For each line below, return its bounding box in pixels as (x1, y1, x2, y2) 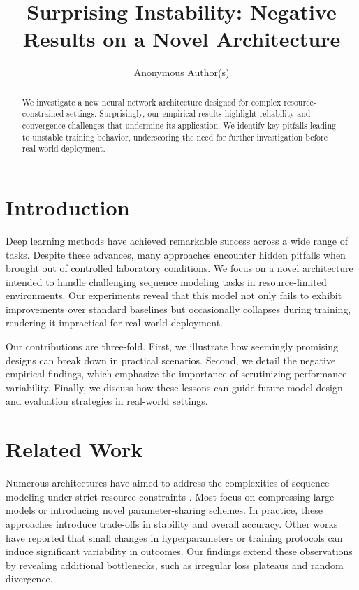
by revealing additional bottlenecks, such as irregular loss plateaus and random (6, 557, 344, 572)
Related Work (6, 435, 143, 463)
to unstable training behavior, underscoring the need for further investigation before (22, 131, 328, 143)
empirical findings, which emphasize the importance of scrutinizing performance (6, 366, 347, 381)
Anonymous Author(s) (133, 65, 230, 80)
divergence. (6, 571, 53, 586)
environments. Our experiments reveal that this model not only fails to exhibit (6, 288, 342, 303)
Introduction (6, 192, 130, 221)
